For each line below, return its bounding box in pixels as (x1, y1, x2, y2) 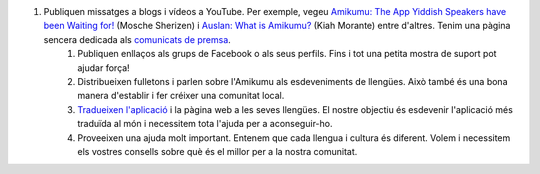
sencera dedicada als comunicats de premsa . (43, 33, 232, 45)
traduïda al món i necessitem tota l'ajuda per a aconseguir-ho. (77, 118, 333, 130)
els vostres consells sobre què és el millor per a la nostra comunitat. (77, 145, 358, 157)
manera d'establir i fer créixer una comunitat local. (77, 90, 285, 102)
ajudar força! (77, 61, 130, 74)
